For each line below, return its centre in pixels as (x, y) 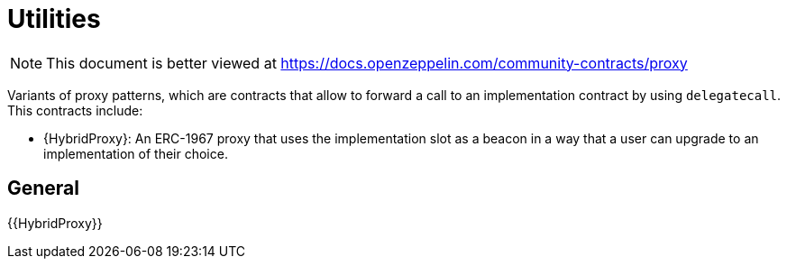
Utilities (54, 19)
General (44, 188)
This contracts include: (75, 110)
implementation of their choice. (136, 153)
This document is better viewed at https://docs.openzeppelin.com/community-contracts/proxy (367, 63)
